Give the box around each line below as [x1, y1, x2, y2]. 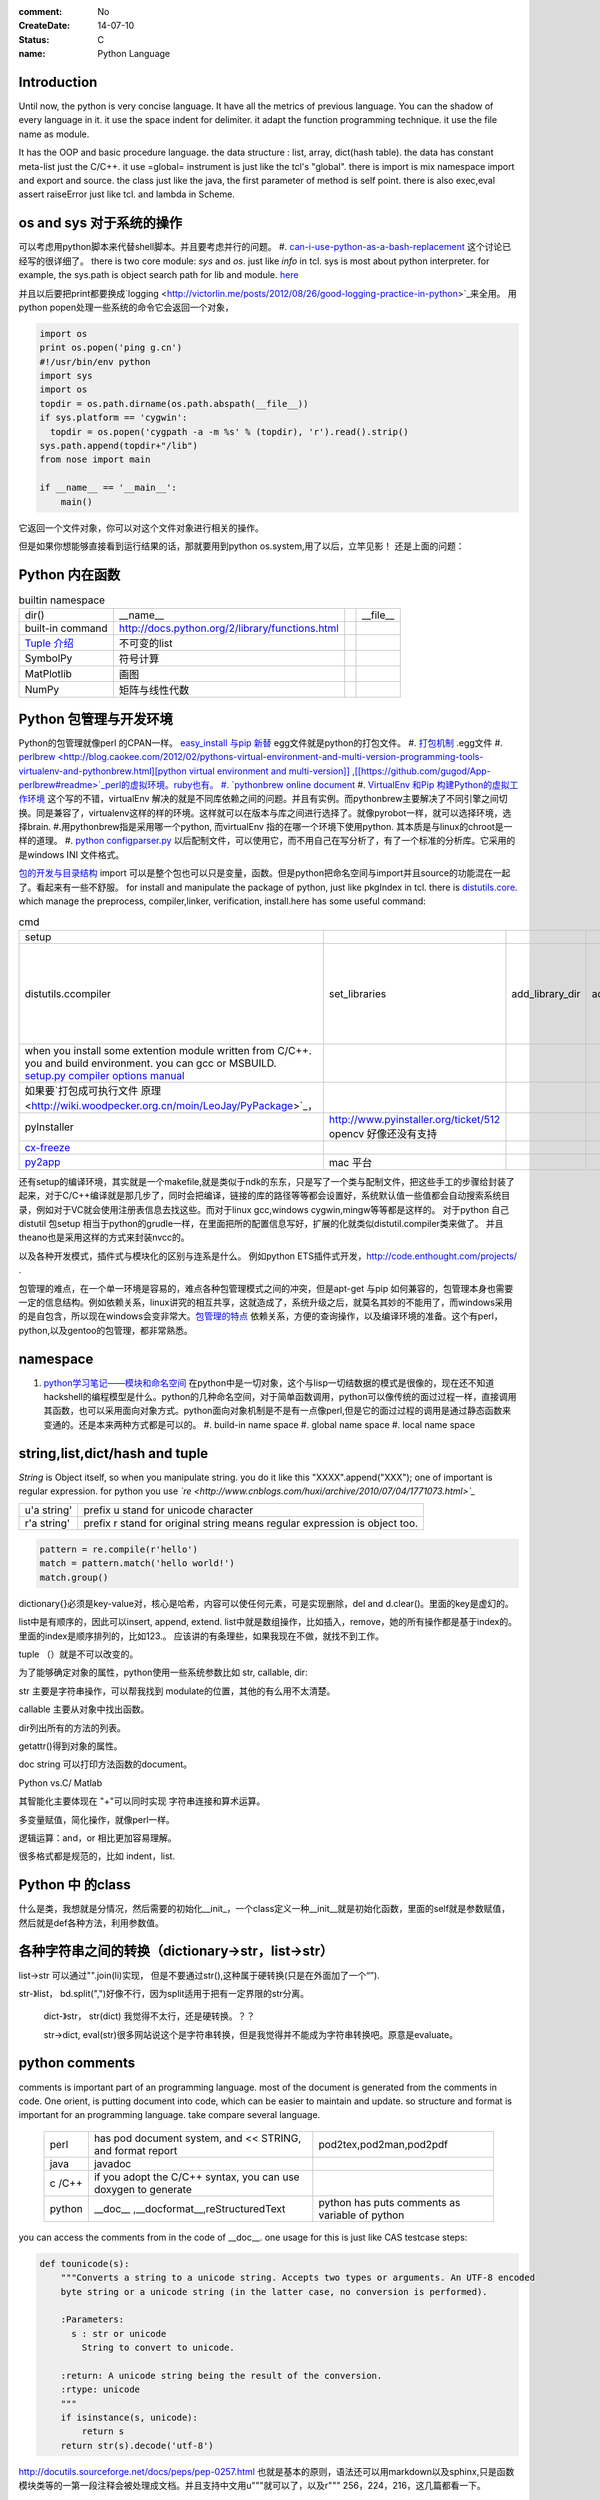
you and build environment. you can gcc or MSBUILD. [24, 1056, 277, 1070]
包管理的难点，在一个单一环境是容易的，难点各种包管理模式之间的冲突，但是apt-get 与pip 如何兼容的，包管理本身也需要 [18, 1282, 514, 1294]
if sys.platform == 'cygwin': [39, 412, 188, 424]
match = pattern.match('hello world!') [39, 1558, 235, 1569]
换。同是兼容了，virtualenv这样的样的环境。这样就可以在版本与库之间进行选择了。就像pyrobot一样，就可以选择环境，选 [18, 806, 512, 819]
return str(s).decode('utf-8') [60, 2440, 214, 2451]
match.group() [39, 1571, 109, 1583]
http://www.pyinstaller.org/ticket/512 [328, 1112, 501, 1126]
